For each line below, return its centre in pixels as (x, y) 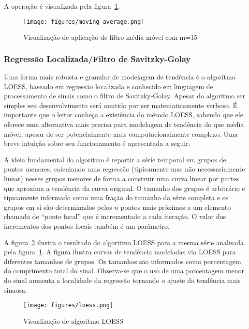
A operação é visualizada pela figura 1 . (62, 6)
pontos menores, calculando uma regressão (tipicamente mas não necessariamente (124, 169)
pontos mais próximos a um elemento (176, 207)
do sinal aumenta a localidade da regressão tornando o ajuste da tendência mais (122, 280)
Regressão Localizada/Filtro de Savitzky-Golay (97, 58)
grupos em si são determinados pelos (58, 207)
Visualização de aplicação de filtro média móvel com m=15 (110, 37)
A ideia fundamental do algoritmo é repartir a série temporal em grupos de (115, 159)
